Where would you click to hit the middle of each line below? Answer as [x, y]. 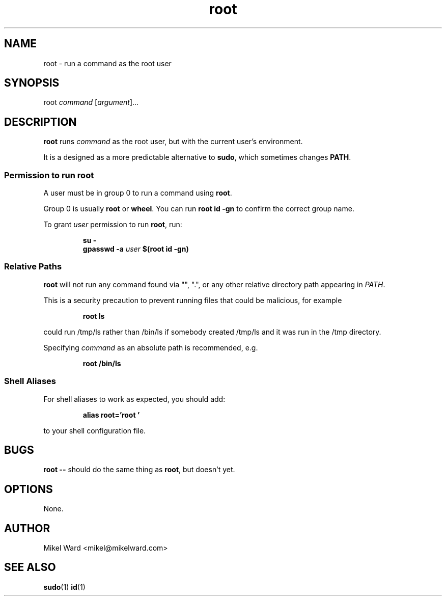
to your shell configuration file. [95, 430]
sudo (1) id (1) [64, 587]
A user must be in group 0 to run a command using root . [138, 193]
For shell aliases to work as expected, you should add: [134, 399]
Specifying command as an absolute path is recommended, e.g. [151, 347]
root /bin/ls [102, 363]
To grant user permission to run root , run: [113, 225]
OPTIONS [29, 489]
